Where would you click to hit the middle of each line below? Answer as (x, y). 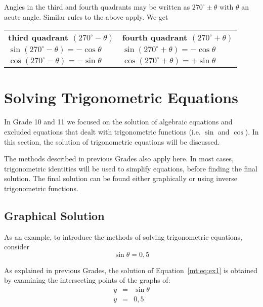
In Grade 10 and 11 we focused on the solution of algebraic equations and (118, 122)
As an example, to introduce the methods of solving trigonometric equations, (123, 236)
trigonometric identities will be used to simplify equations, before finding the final (131, 168)
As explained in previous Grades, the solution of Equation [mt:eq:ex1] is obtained (131, 270)
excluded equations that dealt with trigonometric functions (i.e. (102, 131)
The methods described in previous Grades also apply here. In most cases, (119, 159)
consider (17, 247)
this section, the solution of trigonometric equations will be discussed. (112, 141)
